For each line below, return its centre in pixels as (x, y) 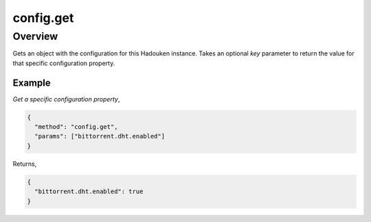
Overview (35, 36)
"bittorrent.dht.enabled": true (89, 192)
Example (32, 83)
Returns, (25, 164)
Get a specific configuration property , (66, 99)
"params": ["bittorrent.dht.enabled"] (100, 136)
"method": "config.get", (76, 127)
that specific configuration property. (64, 63)
